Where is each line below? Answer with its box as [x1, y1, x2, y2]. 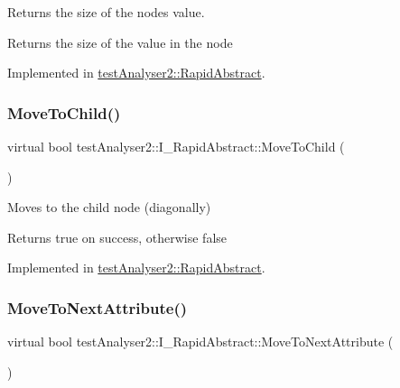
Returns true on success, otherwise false [7, 227, 228, 246]
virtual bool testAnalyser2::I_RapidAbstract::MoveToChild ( [7, 137, 345, 155]
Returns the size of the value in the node [7, 32, 233, 51]
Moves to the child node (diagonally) [7, 198, 211, 217]
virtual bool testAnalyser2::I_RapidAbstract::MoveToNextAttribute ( [7, 332, 394, 351]
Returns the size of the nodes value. [7, 3, 205, 21]
